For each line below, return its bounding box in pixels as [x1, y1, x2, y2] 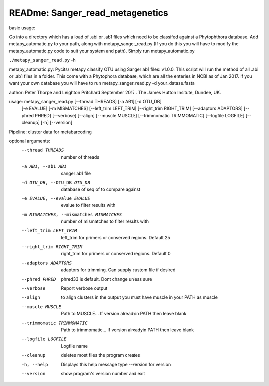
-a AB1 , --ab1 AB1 [21, 164, 67, 169]
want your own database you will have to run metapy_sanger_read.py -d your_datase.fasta [9, 80, 195, 86]
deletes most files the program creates [61, 352, 140, 358]
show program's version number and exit [61, 370, 145, 376]
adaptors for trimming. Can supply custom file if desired [61, 267, 176, 273]
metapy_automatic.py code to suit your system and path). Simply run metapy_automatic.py [9, 48, 195, 54]
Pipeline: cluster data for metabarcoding [9, 129, 92, 135]
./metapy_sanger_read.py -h [9, 57, 76, 63]
